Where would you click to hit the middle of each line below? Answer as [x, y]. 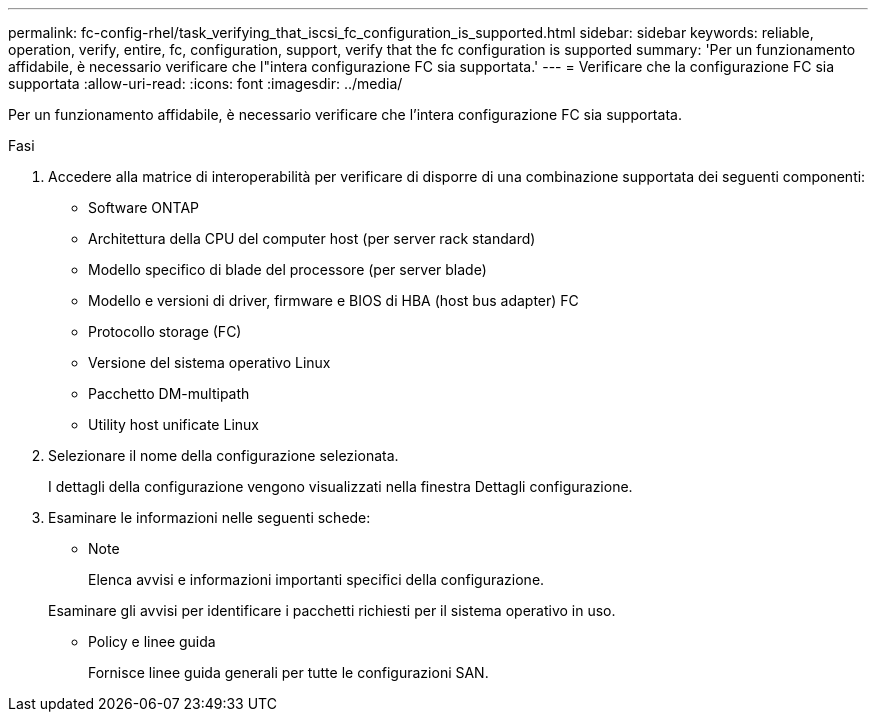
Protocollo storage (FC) [165, 331]
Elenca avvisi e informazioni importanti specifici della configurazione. [316, 579]
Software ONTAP [144, 207]
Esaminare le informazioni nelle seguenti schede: [209, 517]
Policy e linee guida [152, 641]
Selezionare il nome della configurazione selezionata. [223, 455]
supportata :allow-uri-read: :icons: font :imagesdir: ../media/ [205, 83]
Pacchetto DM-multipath [169, 393]
